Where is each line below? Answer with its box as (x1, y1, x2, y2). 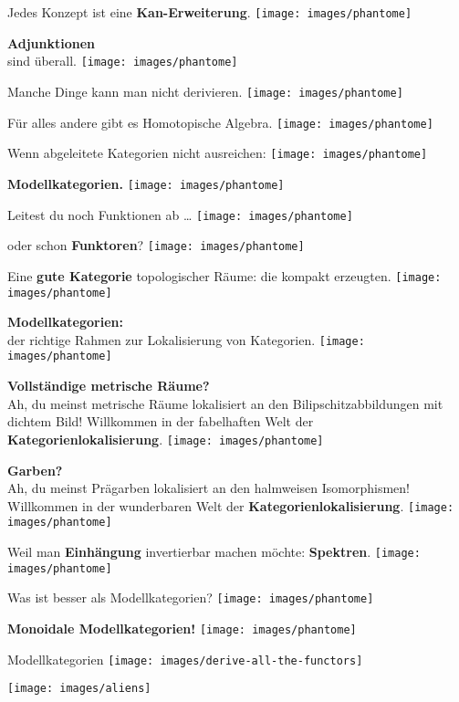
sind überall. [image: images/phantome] (7, 51, 238, 70)
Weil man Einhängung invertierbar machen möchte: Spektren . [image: (7, 542, 421, 561)
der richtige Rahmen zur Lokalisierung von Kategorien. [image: (7, 330, 365, 349)
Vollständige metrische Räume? (7, 376, 210, 395)
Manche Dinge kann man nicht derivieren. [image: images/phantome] (7, 81, 403, 100)
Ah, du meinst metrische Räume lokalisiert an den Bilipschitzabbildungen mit (7, 393, 443, 413)
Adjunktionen (7, 33, 96, 52)
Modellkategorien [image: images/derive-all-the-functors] (7, 649, 363, 668)
